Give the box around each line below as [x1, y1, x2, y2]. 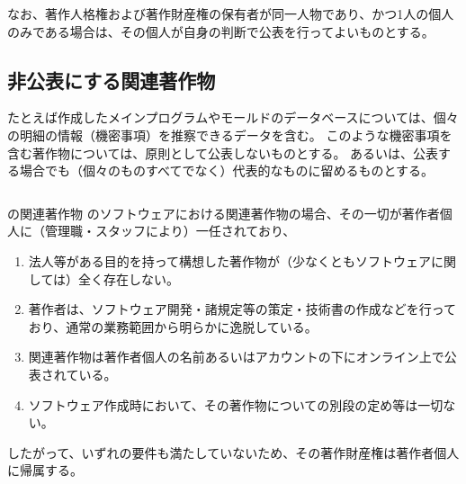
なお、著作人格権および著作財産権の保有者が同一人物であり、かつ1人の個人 [7, 4, 454, 22]
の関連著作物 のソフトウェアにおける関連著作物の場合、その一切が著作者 [7, 203, 440, 222]
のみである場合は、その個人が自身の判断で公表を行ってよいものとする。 [7, 22, 435, 40]
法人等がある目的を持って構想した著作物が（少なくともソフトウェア [28, 251, 432, 270]
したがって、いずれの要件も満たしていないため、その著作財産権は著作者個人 [7, 443, 460, 462]
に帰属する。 [7, 461, 83, 480]
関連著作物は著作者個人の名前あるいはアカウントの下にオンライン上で [28, 347, 444, 366]
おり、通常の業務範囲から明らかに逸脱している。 [28, 317, 318, 336]
